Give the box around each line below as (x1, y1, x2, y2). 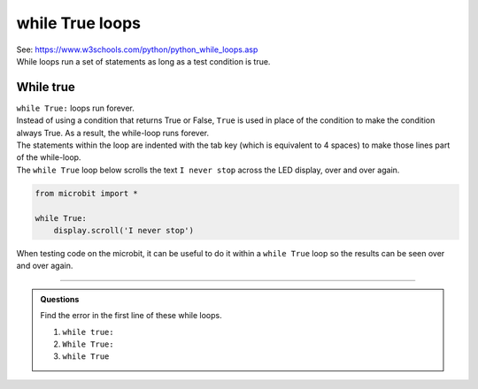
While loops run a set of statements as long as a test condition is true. (16, 56, 271, 66)
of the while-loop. (16, 152, 81, 163)
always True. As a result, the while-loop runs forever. (16, 127, 210, 138)
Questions (40, 294, 80, 304)
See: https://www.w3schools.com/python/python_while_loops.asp (16, 44, 258, 55)
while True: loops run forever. (16, 103, 135, 113)
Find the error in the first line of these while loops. (40, 310, 222, 321)
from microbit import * (35, 188, 139, 198)
